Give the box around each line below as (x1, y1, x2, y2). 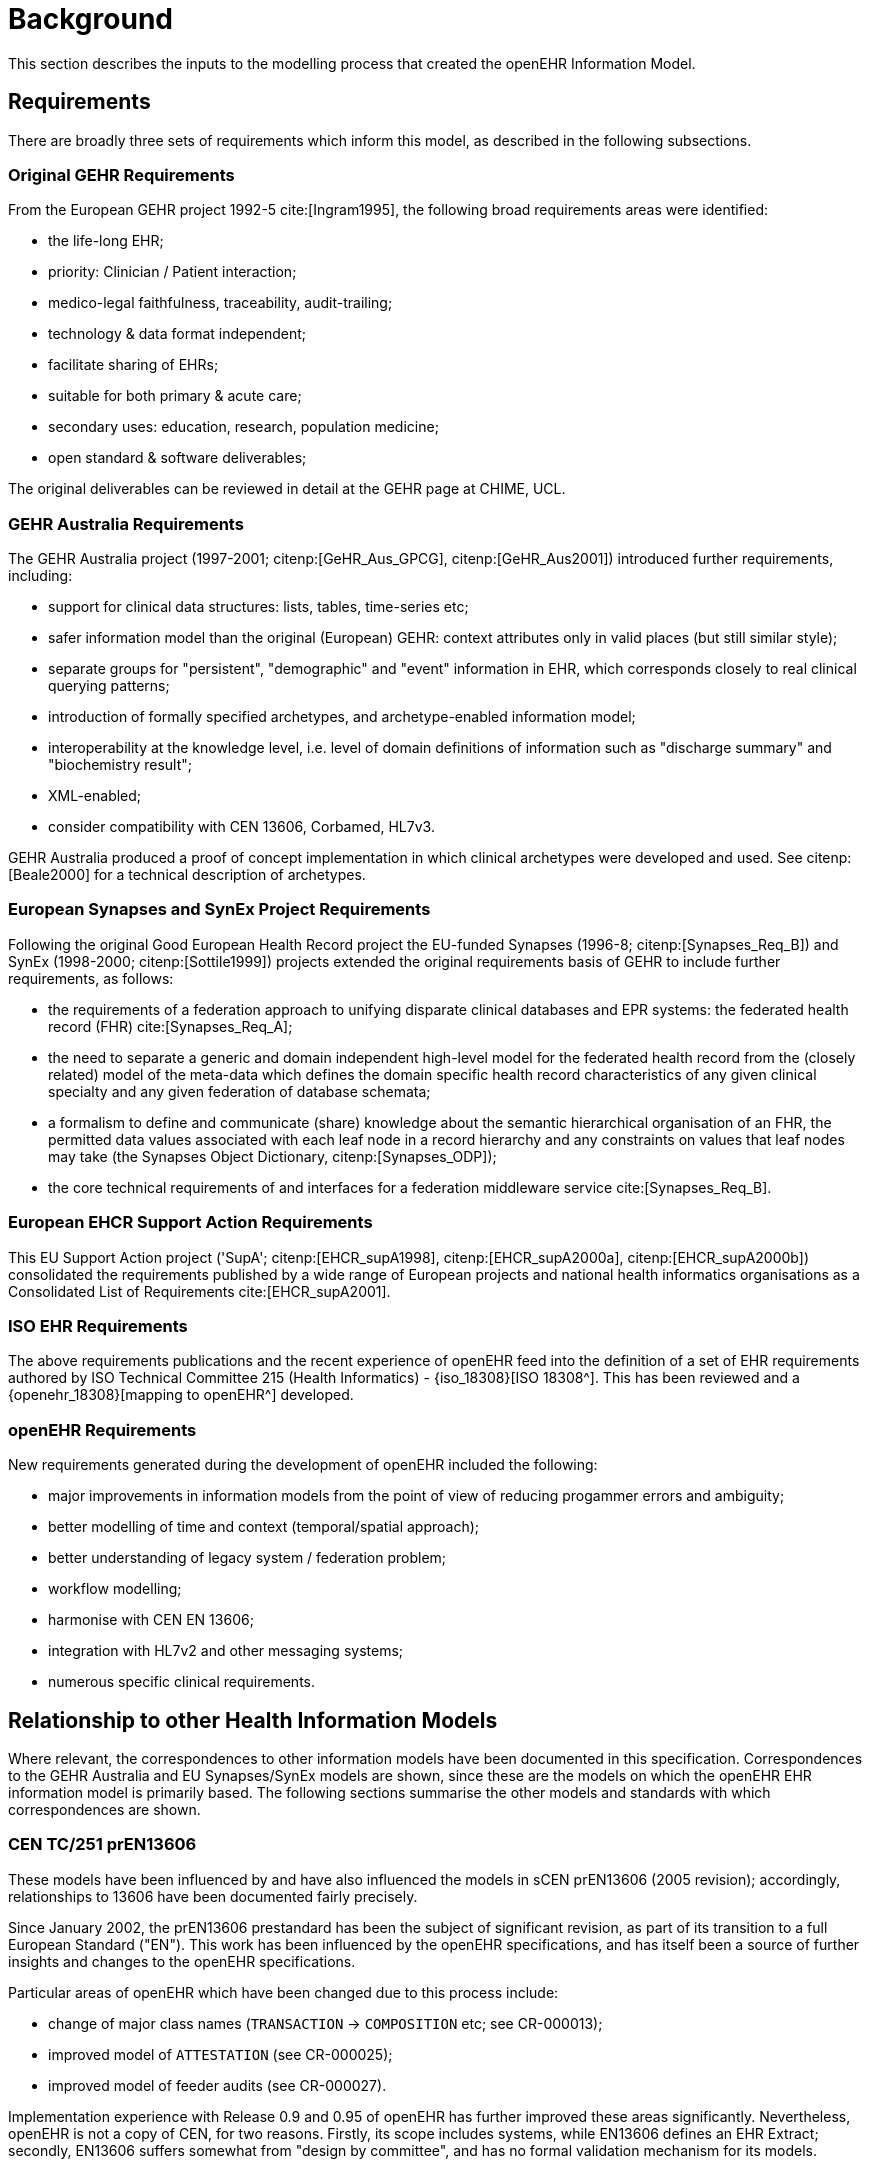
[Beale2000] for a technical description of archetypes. (8, 866, 366, 884)
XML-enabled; (48, 787, 142, 805)
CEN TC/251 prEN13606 (8, 1834, 197, 1855)
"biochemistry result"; (48, 756, 193, 774)
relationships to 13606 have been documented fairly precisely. (8, 1887, 418, 1905)
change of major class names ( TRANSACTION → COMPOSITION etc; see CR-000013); (48, 2014, 603, 2032)
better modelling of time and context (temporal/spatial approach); (48, 1518, 480, 1536)
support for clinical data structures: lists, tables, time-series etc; (48, 598, 469, 616)
